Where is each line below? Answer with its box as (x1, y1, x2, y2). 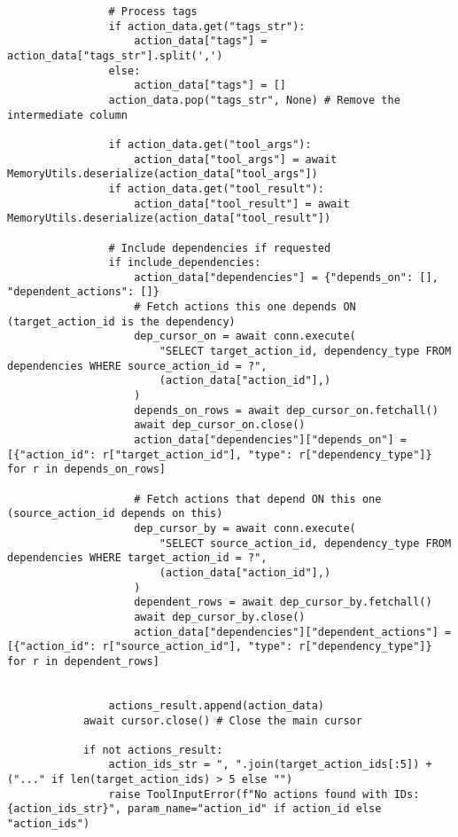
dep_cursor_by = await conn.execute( (134, 521, 356, 535)
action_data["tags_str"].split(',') (7, 49, 223, 62)
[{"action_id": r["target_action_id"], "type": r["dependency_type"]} (7, 448, 432, 461)
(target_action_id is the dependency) (7, 315, 236, 328)
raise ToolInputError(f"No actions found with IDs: (108, 787, 420, 801)
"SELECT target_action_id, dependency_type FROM (159, 345, 452, 358)
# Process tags (108, 5, 198, 18)
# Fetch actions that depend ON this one (134, 492, 382, 505)
